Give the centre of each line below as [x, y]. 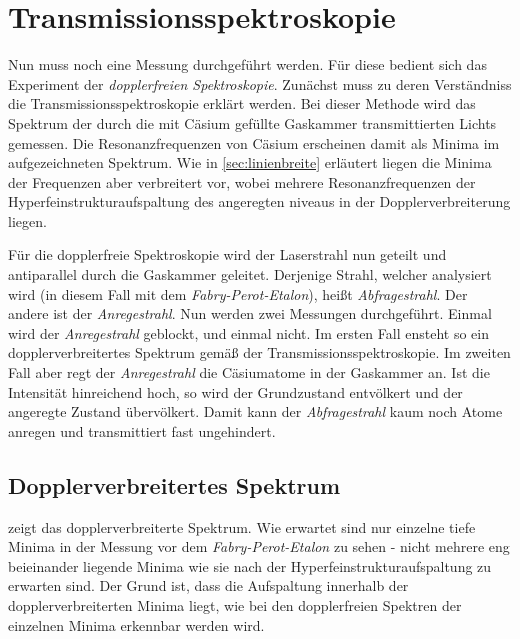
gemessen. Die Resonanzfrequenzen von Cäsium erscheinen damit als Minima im [254, 142]
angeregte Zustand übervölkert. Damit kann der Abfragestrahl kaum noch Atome [255, 411]
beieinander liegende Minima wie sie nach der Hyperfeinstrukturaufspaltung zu [250, 565]
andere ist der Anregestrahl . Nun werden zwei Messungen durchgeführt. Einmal [250, 313]
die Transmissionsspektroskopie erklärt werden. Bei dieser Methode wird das [242, 103]
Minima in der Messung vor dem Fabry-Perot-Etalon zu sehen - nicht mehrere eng [259, 546]
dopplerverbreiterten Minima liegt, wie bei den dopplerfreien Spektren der [235, 604]
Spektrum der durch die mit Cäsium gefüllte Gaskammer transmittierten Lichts [252, 122]
